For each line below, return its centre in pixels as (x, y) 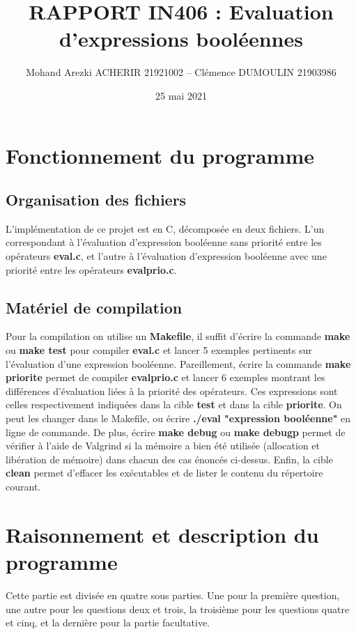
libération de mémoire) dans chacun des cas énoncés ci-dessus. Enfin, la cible (169, 459)
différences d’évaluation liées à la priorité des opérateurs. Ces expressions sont (172, 391)
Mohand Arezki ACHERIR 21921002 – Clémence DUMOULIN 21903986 (181, 72)
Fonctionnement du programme (160, 155)
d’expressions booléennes (181, 39)
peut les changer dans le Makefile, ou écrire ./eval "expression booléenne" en (178, 418)
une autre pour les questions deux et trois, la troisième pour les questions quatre (178, 609)
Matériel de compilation (94, 307)
